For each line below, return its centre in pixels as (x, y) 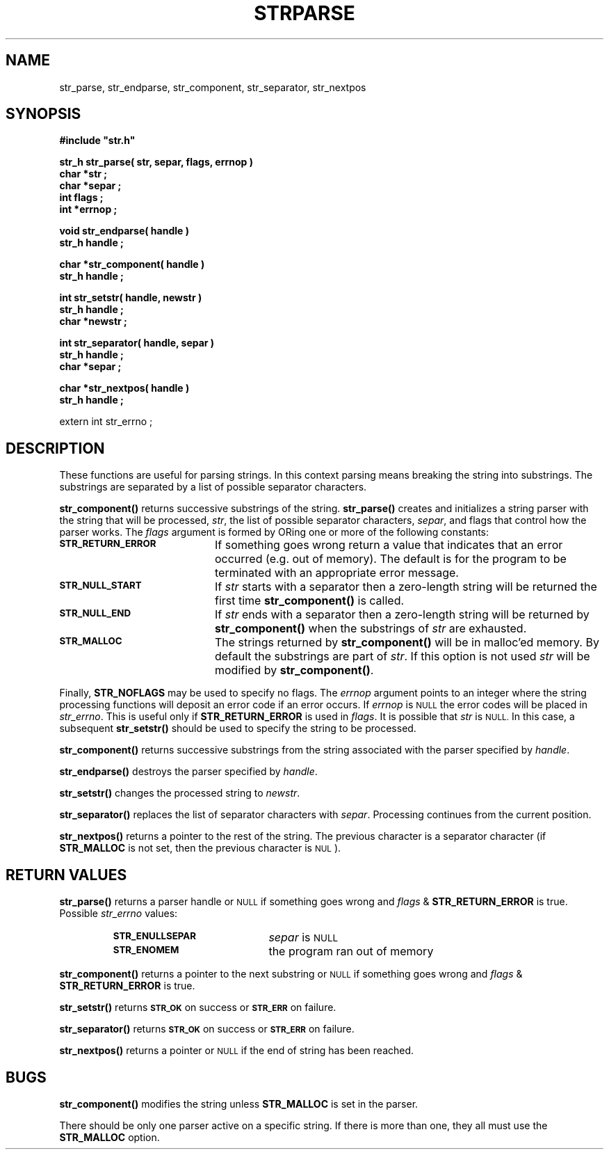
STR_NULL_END (95, 613)
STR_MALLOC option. (109, 1137)
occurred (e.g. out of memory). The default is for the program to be (390, 559)
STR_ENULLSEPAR (155, 936)
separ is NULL (303, 938)
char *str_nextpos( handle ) (124, 388)
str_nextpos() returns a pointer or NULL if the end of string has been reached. (237, 1051)
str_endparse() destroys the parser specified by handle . (188, 772)
